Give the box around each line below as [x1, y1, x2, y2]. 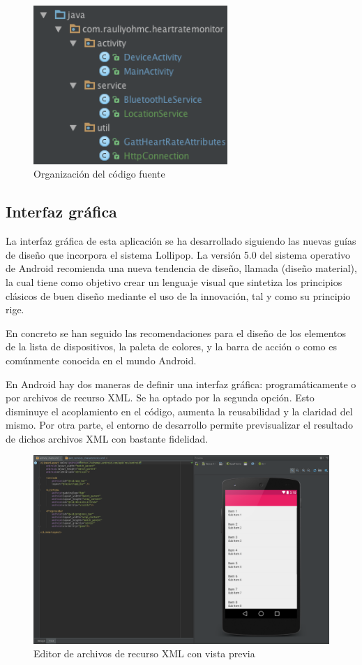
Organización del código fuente [33, 166, 165, 181]
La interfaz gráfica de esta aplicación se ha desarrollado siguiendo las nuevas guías [6, 234, 356, 248]
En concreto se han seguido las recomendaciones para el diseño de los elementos [6, 325, 347, 340]
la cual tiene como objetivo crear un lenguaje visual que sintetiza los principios [6, 274, 342, 289]
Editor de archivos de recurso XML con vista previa [33, 646, 255, 661]
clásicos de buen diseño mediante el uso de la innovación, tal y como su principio [6, 288, 351, 303]
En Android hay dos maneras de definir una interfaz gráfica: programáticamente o [6, 376, 356, 391]
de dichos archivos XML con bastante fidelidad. [6, 431, 209, 445]
